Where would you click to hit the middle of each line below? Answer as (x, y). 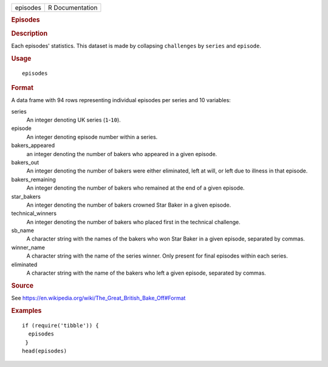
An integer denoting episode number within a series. (92, 137)
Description (29, 33)
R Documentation (73, 8)
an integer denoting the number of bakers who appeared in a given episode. (122, 154)
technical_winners (34, 213)
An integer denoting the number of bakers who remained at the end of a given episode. (136, 188)
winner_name (28, 247)
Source (22, 286)
